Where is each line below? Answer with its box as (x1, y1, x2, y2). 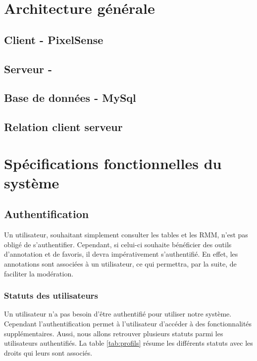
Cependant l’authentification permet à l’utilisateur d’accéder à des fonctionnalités (4, 318, 252, 329)
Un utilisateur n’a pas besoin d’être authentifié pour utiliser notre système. (4, 309, 232, 319)
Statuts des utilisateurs (4, 289, 99, 302)
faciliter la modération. (4, 268, 74, 278)
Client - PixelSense (4, 32, 103, 47)
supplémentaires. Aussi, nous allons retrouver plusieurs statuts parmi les (4, 328, 223, 338)
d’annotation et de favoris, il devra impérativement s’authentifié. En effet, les (4, 249, 238, 259)
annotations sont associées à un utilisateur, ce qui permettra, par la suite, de (4, 259, 237, 269)
